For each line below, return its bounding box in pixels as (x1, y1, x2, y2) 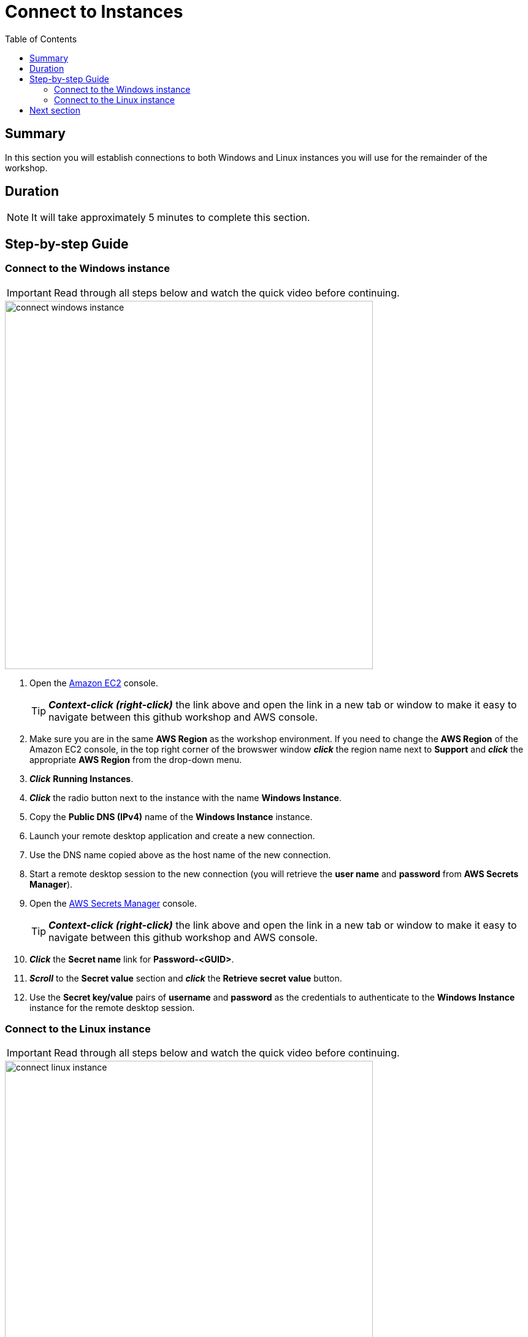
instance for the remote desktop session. (29, 1002, 195, 1013)
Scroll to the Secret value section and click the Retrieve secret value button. (29, 972, 342, 983)
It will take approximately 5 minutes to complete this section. (31, 211, 310, 224)
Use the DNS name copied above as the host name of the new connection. (29, 849, 331, 860)
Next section (29, 104, 81, 115)
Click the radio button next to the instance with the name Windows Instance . (29, 792, 342, 803)
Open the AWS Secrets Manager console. (29, 897, 197, 909)
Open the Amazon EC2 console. (29, 677, 158, 688)
